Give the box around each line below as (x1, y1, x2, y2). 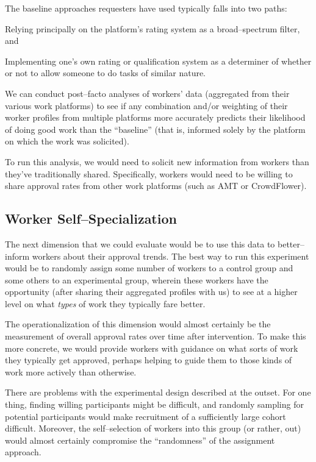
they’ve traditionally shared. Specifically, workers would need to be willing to (5, 167, 293, 180)
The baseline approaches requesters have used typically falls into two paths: (5, 2, 287, 14)
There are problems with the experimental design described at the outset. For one (5, 386, 311, 399)
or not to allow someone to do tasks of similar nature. (5, 66, 206, 79)
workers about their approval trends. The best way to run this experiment (32, 249, 309, 262)
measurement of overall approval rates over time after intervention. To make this (5, 330, 306, 343)
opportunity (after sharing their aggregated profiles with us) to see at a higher (5, 285, 298, 298)
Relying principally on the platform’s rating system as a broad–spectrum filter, (5, 22, 300, 35)
